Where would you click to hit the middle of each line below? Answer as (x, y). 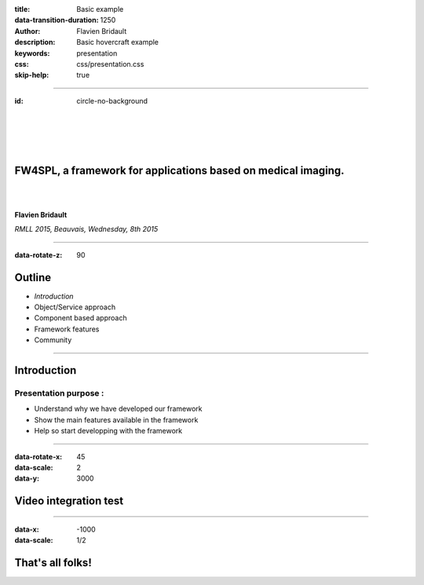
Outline (33, 278)
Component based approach (80, 318)
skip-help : (32, 75)
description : (35, 42)
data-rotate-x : (38, 456)
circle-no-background (112, 101)
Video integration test (69, 501)
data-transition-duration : (57, 20)
